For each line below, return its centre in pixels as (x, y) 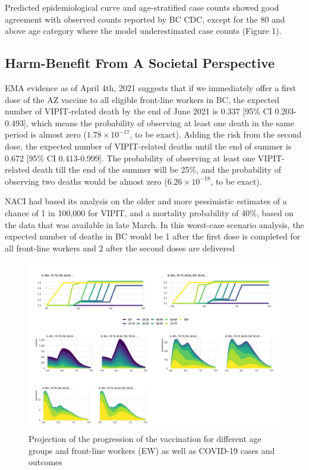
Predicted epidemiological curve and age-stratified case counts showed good (142, 7)
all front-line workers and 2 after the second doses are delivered (120, 248)
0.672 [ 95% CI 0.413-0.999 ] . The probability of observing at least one (130, 158)
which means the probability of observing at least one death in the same (163, 122)
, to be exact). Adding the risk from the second (216, 134)
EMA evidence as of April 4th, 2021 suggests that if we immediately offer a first (151, 87)
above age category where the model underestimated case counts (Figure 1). (143, 31)
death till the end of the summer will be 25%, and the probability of (157, 169)
